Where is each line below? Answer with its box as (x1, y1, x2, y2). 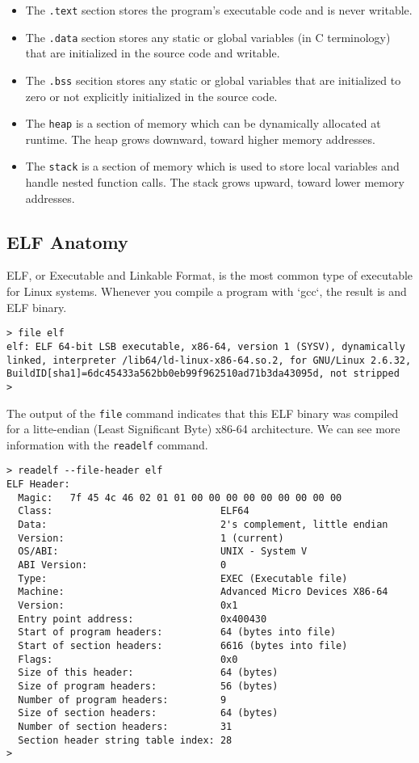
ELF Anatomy (6, 229, 128, 254)
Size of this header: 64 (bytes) (18, 667, 279, 679)
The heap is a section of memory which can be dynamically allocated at (25, 115, 381, 132)
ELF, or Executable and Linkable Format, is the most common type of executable (6, 267, 413, 284)
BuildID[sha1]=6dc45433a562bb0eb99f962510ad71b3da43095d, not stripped (6, 368, 400, 380)
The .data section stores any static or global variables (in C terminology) (25, 28, 391, 45)
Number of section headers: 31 (18, 720, 233, 732)
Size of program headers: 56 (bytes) (18, 680, 279, 692)
